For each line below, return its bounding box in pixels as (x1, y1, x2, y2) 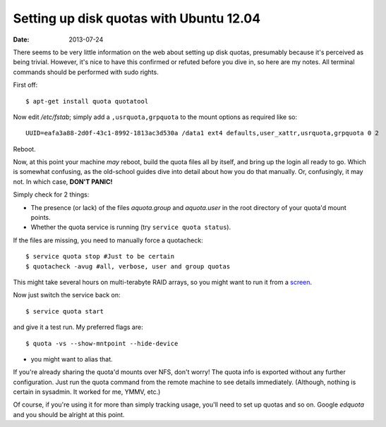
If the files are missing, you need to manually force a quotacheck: (13, 236, 204, 245)
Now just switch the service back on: (13, 291, 121, 299)
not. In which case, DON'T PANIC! (13, 177, 113, 186)
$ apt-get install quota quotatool (25, 97, 149, 105)
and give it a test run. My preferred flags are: (13, 323, 144, 331)
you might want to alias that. (30, 354, 113, 363)
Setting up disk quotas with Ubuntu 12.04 (13, 11, 261, 26)
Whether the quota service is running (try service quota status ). (30, 223, 231, 232)
